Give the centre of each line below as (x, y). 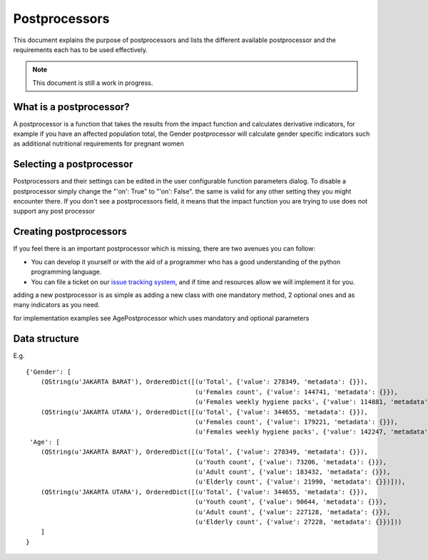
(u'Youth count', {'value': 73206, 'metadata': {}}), (291, 462)
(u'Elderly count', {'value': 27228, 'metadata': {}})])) (299, 522)
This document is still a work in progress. (93, 83)
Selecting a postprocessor (73, 164)
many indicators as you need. (56, 305)
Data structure (46, 338)
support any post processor (54, 211)
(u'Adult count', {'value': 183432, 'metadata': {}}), (293, 472)
